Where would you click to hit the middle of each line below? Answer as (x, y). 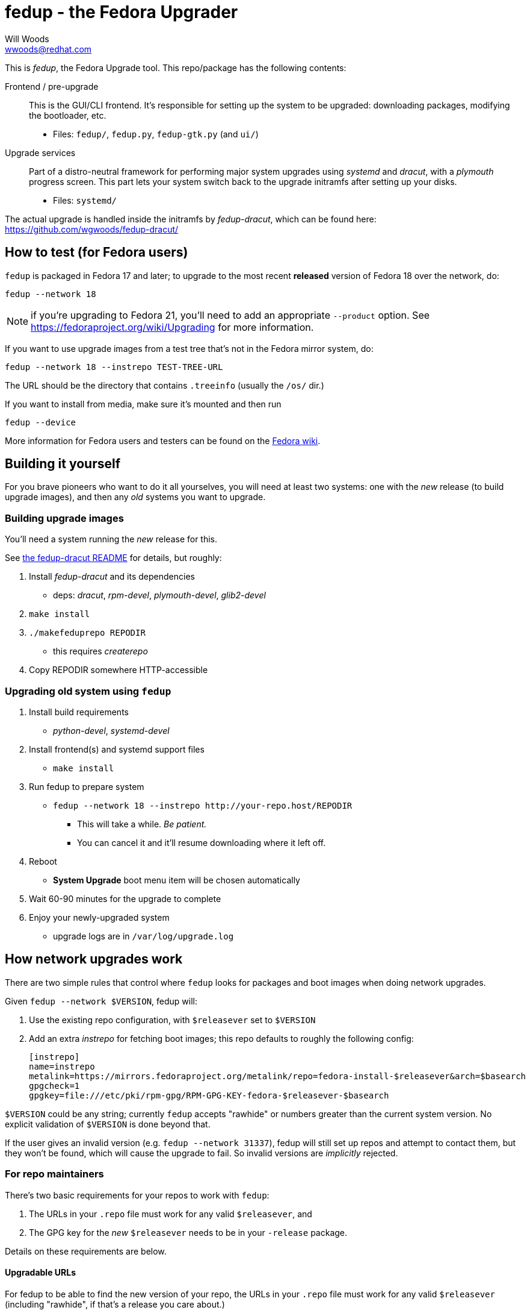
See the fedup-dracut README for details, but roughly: (113, 558)
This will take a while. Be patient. (142, 824)
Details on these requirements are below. (86, 1251)
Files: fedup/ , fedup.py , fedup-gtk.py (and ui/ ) (156, 134)
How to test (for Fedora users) (97, 252)
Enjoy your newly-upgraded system (99, 917)
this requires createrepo (100, 651)
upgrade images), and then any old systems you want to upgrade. (135, 497)
